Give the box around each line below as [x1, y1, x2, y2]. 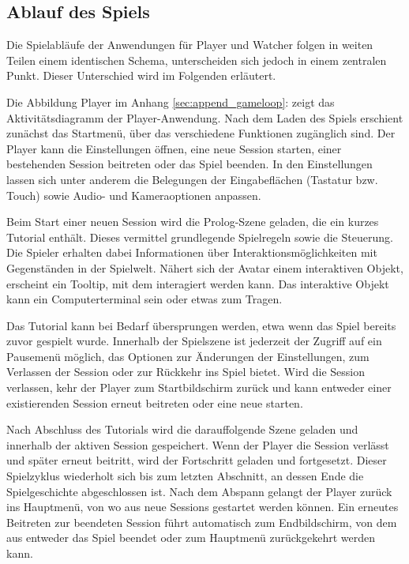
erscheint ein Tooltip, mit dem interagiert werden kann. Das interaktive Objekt [6, 275, 389, 291]
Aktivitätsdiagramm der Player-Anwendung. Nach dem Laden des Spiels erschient [6, 109, 403, 126]
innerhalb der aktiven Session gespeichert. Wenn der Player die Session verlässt [6, 436, 389, 453]
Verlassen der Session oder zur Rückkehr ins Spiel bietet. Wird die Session [6, 363, 366, 380]
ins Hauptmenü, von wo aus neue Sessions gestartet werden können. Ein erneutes [6, 498, 399, 515]
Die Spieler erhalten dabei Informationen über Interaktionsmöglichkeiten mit [6, 244, 377, 261]
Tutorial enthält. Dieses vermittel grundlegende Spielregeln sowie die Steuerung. [6, 228, 393, 245]
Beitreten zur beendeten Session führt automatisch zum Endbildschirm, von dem [6, 513, 397, 530]
